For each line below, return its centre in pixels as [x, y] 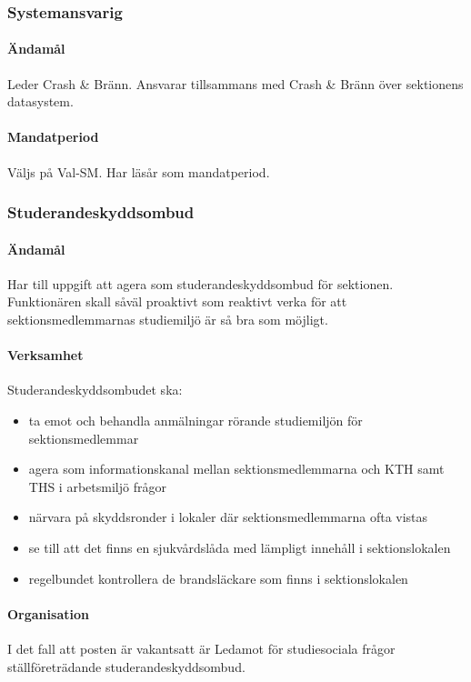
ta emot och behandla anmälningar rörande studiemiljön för [195, 421]
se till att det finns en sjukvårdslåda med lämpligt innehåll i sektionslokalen [240, 547]
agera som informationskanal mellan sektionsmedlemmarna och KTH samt [236, 469]
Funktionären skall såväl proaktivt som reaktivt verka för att [177, 301]
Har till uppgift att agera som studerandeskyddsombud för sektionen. [200, 283]
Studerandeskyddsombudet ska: [95, 390]
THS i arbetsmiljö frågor [97, 486]
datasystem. [40, 101]
